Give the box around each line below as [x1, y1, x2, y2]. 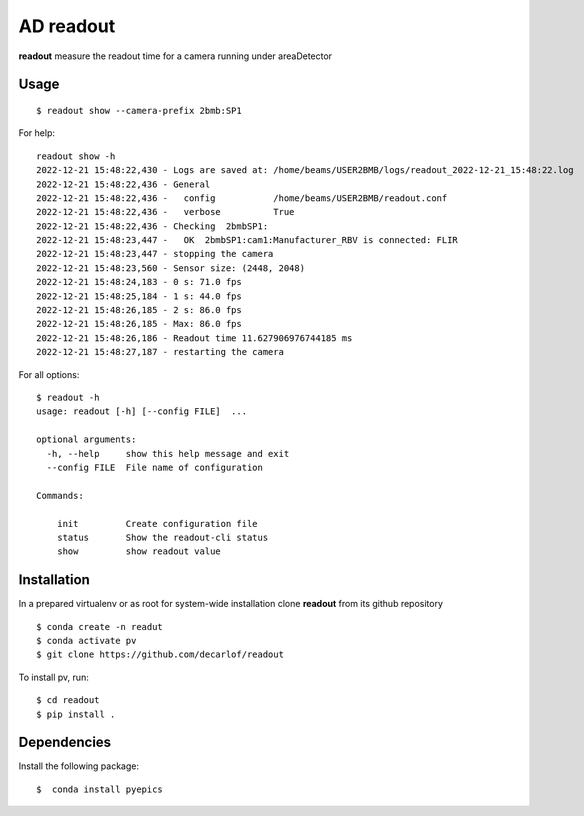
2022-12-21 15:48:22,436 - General [36, 178, 211, 190]
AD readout [18, 15, 116, 37]
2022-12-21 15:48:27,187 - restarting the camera [36, 346, 285, 358]
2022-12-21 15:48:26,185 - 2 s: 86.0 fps [36, 305, 242, 316]
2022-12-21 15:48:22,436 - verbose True [36, 206, 295, 218]
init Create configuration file [56, 518, 259, 529]
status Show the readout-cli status [56, 531, 269, 543]
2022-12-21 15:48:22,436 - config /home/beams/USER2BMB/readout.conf [36, 192, 448, 204]
